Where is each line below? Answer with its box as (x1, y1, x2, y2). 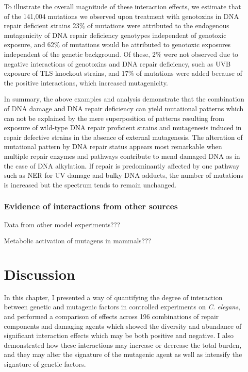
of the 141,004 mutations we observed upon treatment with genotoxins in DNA (4, 11, 239, 21)
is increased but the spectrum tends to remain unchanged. (4, 179, 177, 189)
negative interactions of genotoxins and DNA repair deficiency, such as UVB (4, 58, 231, 68)
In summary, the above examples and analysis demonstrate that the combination (4, 94, 245, 104)
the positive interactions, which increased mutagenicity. (4, 77, 168, 87)
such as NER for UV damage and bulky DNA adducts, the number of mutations (4, 170, 243, 180)
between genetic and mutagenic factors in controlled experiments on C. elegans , (4, 302, 240, 312)
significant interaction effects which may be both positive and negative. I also (4, 330, 234, 340)
